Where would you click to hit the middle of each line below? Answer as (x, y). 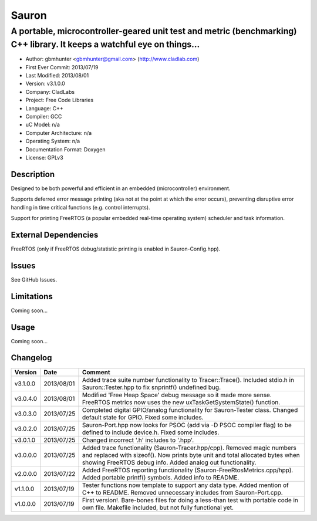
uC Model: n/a (43, 125)
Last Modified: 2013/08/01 (57, 76)
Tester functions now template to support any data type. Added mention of (185, 485)
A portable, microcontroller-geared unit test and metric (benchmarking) (154, 31)
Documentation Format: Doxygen (65, 149)
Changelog (31, 358)
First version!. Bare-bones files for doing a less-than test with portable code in (190, 500)
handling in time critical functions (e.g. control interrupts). (80, 207)
